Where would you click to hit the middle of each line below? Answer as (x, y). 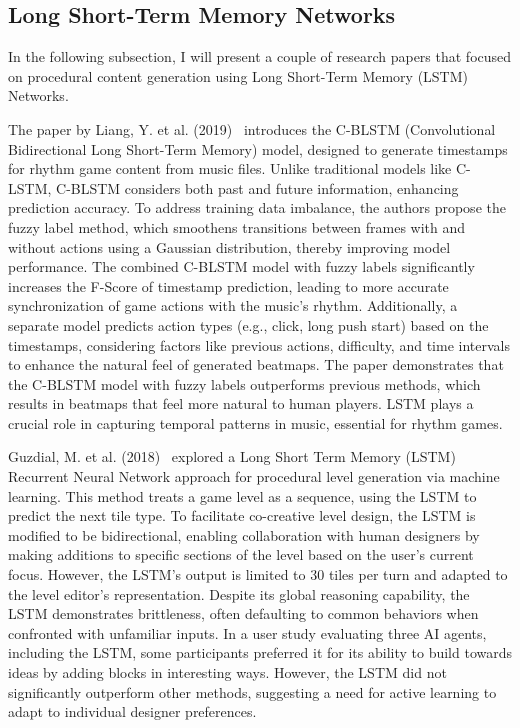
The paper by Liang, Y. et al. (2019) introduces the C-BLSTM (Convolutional (252, 128)
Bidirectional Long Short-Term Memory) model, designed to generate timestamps (258, 148)
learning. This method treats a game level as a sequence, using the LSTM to (242, 495)
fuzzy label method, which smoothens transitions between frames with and (237, 226)
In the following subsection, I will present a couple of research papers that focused (260, 56)
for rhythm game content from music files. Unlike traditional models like (230, 168)
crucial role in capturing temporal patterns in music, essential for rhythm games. (255, 422)
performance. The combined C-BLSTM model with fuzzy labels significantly (241, 266)
